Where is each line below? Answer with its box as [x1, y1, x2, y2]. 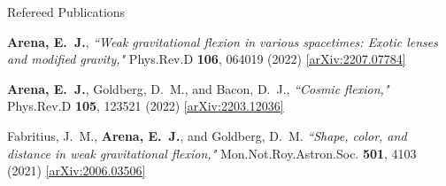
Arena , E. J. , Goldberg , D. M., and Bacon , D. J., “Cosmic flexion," [7, 79, 389, 97]
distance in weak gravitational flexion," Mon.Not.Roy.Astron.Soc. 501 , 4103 [7, 143, 417, 162]
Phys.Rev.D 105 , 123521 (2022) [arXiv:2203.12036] [7, 97, 284, 115]
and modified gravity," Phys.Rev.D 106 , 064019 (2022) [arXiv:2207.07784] [7, 50, 406, 68]
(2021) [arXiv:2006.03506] [7, 161, 146, 180]
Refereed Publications [7, 3, 126, 20]
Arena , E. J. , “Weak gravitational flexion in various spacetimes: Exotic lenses [7, 32, 438, 50]
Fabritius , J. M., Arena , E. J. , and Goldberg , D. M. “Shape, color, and [7, 126, 407, 144]
